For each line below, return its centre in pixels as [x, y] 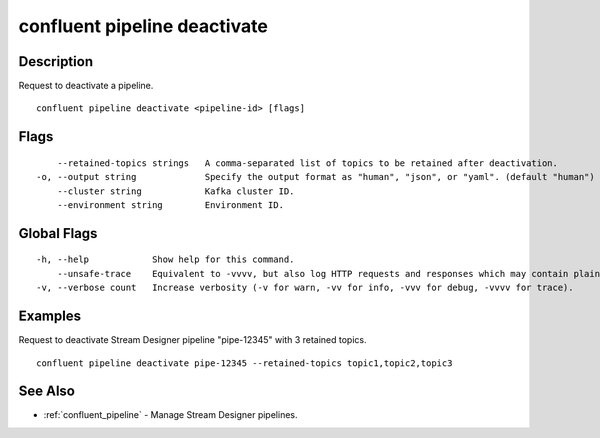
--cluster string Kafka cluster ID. [175, 191]
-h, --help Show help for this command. [165, 259]
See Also [46, 391]
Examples [50, 316]
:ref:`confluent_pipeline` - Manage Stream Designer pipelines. [170, 415]
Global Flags [58, 233]
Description [56, 61]
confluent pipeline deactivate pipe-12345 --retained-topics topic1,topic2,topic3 [244, 363]
